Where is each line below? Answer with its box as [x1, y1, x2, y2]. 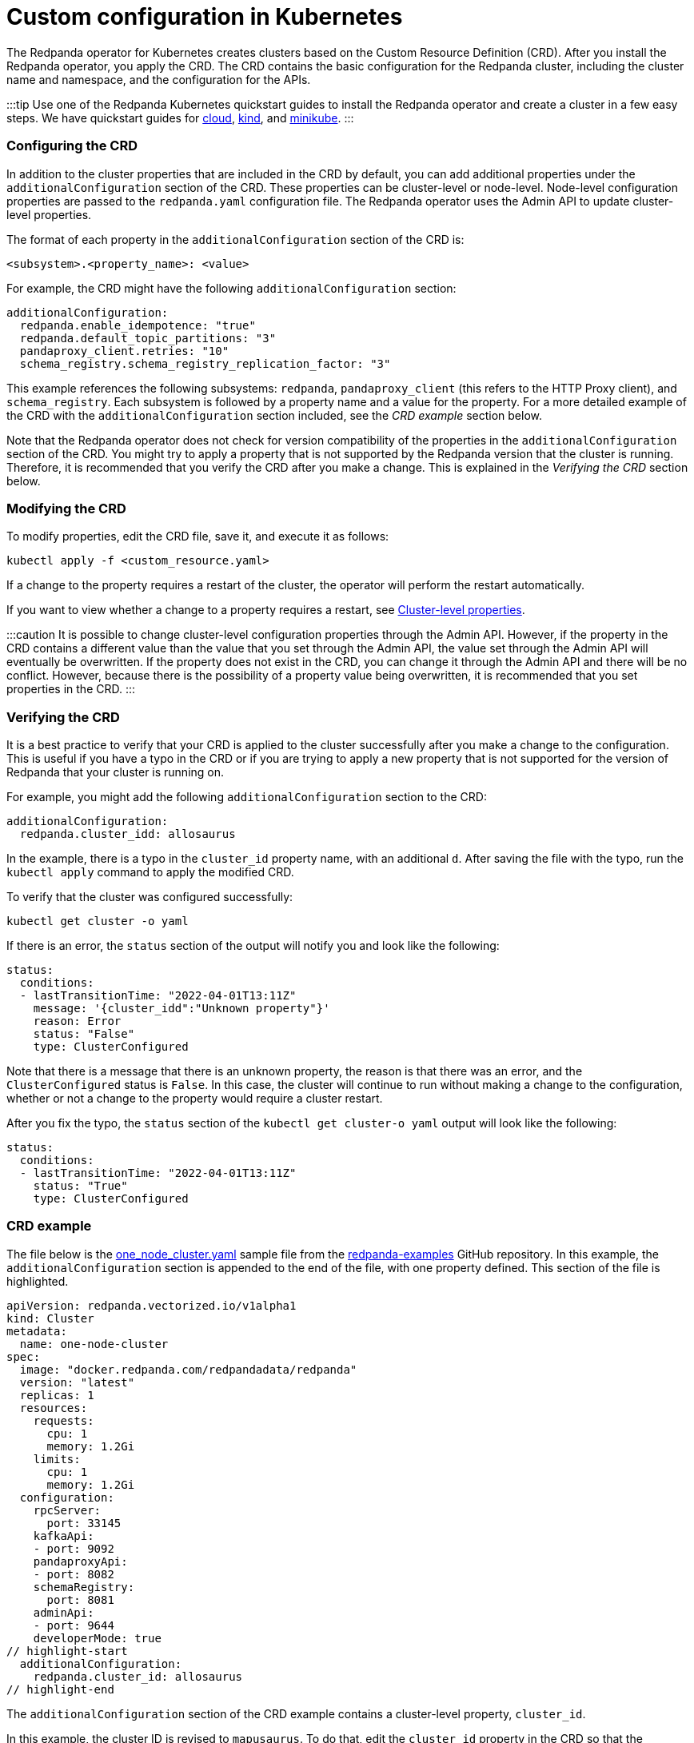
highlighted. [6, 1274, 69, 1288]
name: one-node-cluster [19, 1337, 169, 1350]
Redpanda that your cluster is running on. [6, 765, 225, 779]
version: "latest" [19, 1375, 135, 1389]
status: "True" [33, 1179, 128, 1192]
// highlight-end [6, 1682, 114, 1696]
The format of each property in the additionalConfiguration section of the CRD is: [6, 232, 465, 246]
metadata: [6, 1324, 67, 1338]
